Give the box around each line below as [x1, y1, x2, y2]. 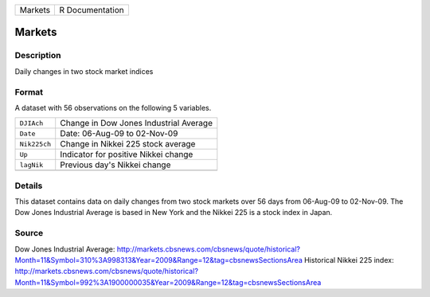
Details [14, 180, 43, 191]
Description [14, 50, 61, 61]
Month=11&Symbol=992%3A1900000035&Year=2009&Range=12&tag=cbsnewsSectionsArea [14, 277, 322, 287]
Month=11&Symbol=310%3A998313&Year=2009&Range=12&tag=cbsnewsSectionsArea [14, 255, 303, 264]
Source [14, 228, 44, 239]
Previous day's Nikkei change [60, 159, 171, 170]
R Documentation [59, 5, 124, 15]
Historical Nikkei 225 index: [303, 255, 394, 264]
